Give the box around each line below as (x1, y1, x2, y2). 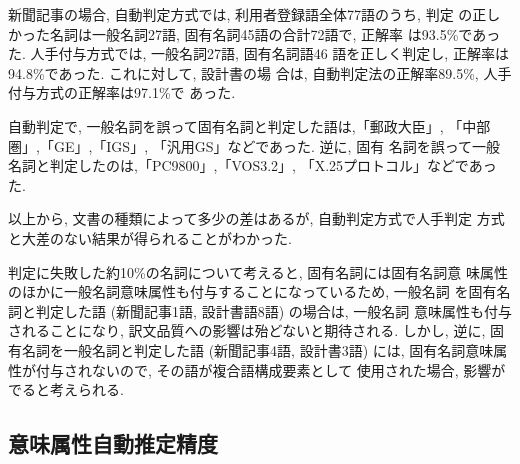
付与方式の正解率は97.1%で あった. (8, 82, 236, 103)
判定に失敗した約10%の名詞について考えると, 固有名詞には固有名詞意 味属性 (8, 261, 509, 282)
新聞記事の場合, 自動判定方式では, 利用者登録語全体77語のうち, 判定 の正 (8, 4, 487, 24)
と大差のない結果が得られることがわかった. (8, 227, 292, 248)
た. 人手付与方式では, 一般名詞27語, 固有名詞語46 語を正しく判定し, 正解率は (8, 43, 509, 64)
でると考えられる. (8, 379, 124, 400)
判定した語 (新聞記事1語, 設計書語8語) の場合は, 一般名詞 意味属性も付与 (35, 300, 512, 321)
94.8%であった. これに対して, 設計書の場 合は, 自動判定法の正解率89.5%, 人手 (8, 62, 512, 83)
